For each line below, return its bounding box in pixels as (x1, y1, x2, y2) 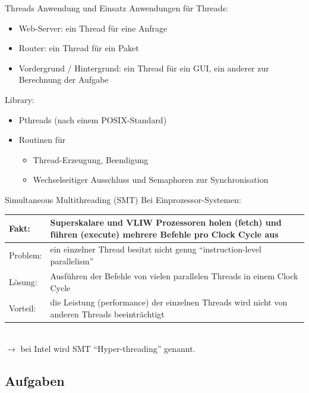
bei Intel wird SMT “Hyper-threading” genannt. (20, 342, 196, 354)
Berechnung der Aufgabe (18, 73, 109, 86)
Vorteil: (9, 302, 36, 314)
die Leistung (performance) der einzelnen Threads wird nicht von (50, 296, 288, 308)
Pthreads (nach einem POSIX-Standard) (18, 113, 167, 126)
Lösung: (9, 275, 37, 288)
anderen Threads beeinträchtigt (50, 307, 165, 320)
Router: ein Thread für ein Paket (18, 42, 139, 54)
